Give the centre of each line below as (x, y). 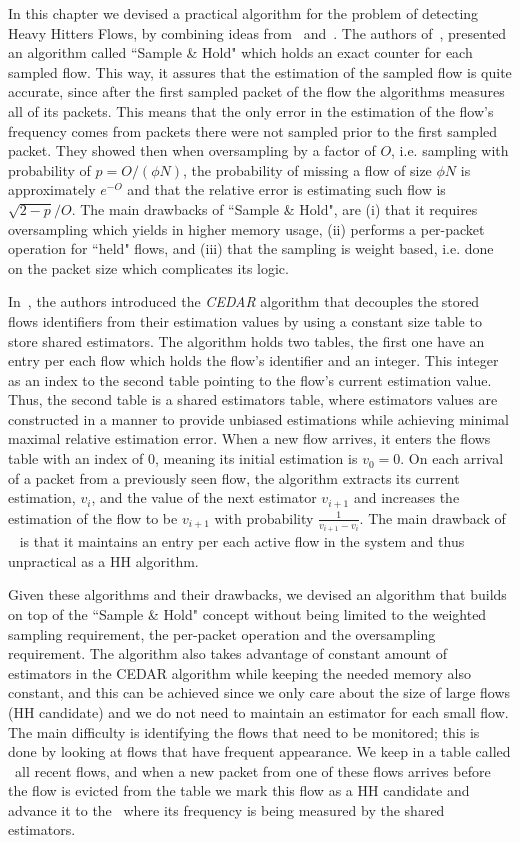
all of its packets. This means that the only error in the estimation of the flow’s (251, 110)
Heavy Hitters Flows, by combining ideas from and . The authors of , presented (257, 32)
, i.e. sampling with (450, 150)
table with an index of (76, 458)
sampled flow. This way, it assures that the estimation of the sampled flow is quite (260, 71)
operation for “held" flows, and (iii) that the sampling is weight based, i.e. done (251, 248)
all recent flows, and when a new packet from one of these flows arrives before (252, 770)
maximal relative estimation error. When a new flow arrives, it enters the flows (249, 438)
